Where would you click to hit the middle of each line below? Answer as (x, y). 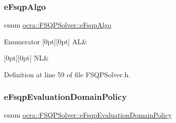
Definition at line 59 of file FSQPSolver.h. (67, 74)
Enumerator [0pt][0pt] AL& (46, 41)
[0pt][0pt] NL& (26, 58)
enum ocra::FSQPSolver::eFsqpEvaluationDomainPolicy (88, 114)
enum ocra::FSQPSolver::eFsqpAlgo (58, 25)
